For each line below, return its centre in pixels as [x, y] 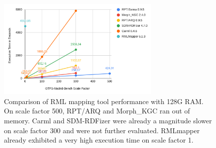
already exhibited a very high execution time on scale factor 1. [99, 140]
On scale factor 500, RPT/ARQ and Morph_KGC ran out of [97, 111]
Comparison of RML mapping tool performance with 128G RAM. [104, 101]
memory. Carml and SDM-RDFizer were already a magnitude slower [108, 120]
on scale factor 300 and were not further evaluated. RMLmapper [102, 130]
